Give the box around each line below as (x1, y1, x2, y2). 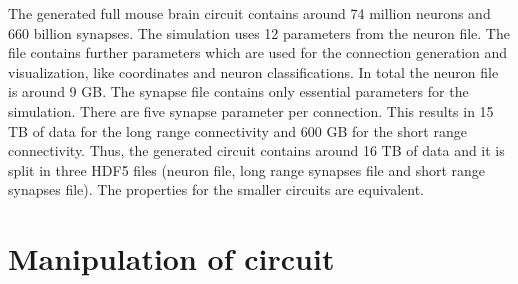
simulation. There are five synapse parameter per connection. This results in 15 (8, 100, 494, 121)
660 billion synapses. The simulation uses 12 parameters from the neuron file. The (8, 22, 510, 43)
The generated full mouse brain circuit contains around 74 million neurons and (8, 3, 491, 23)
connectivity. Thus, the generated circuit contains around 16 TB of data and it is (8, 140, 505, 161)
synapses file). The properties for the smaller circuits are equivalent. (8, 179, 425, 200)
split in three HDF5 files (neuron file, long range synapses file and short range (8, 159, 486, 180)
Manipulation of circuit (8, 238, 335, 279)
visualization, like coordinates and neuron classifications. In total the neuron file (8, 61, 499, 82)
